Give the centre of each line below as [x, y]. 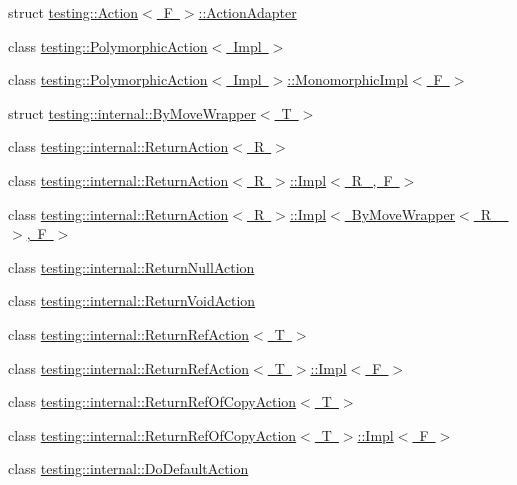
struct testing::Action [73, 12]
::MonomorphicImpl [347, 79]
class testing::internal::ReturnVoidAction [132, 300]
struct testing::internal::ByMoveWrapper [132, 112]
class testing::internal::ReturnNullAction [131, 266]
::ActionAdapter [247, 12]
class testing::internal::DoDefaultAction [128, 468]
